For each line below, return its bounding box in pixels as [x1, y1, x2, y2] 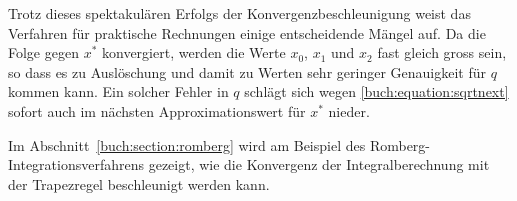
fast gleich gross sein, [377, 42, 507, 63]
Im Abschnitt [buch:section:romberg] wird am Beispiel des [8, 134, 366, 155]
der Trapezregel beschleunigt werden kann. [8, 173, 270, 194]
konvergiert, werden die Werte [102, 42, 286, 63]
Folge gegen [8, 42, 79, 63]
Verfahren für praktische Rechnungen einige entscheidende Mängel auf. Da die [8, 22, 486, 43]
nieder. [328, 100, 370, 121]
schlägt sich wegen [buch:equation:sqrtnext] [244, 81, 509, 102]
